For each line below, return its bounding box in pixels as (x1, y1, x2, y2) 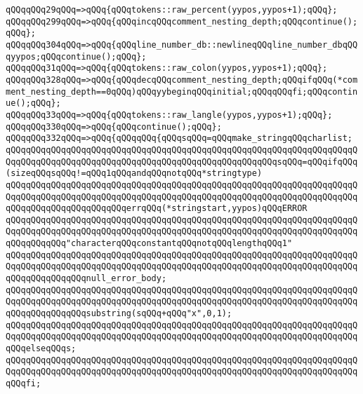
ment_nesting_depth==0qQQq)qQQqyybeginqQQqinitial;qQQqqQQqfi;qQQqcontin (6, 86, 358, 97)
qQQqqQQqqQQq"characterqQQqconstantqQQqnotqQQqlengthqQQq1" (6, 238, 293, 249)
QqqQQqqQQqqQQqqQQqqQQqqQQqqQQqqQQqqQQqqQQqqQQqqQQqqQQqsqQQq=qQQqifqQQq (6, 156, 358, 167)
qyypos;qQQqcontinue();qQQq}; (6, 51, 147, 62)
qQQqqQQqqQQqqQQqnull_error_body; (6, 273, 167, 284)
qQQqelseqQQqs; (6, 344, 77, 354)
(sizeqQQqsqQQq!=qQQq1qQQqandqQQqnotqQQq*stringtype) (6, 168, 263, 179)
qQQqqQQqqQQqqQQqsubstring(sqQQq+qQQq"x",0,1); (6, 308, 232, 319)
